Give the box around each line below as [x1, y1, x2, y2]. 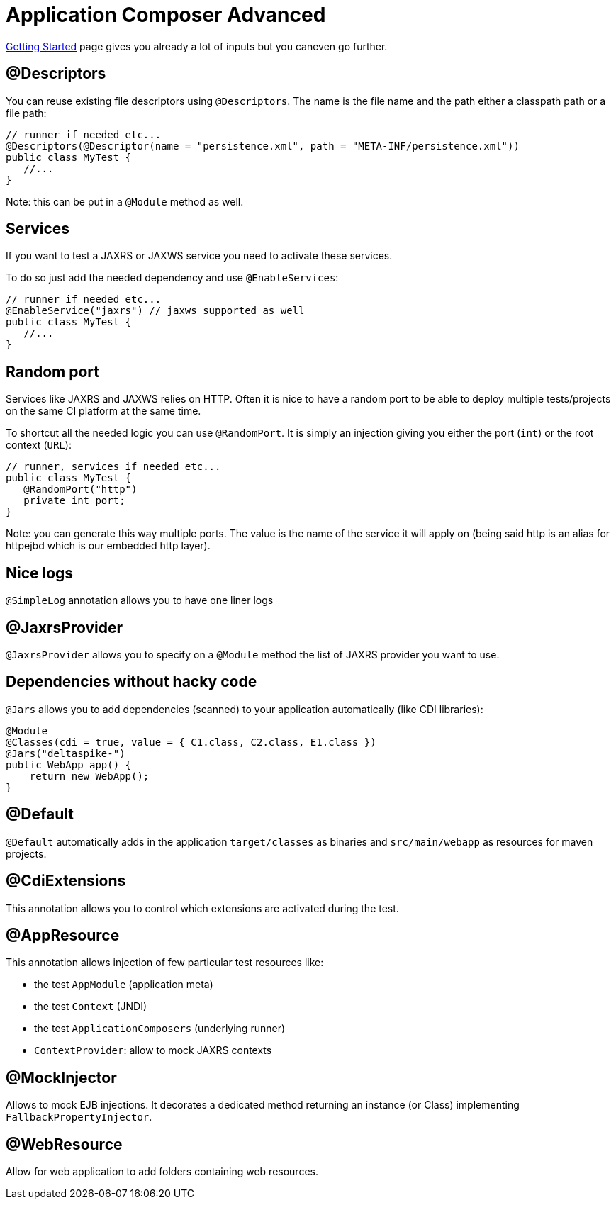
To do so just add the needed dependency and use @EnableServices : [6, 271, 339, 284]
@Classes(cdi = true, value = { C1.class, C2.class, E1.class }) [6, 736, 376, 748]
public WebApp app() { [6, 758, 132, 770]
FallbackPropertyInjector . [6, 1111, 152, 1123]
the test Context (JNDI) [34, 1000, 147, 1013]
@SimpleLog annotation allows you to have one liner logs [6, 594, 274, 607]
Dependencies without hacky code [6, 673, 257, 691]
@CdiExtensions [6, 872, 126, 890]
